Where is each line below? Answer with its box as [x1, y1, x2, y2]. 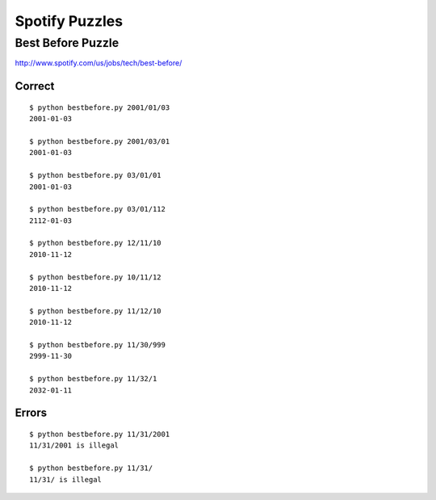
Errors [15, 406, 48, 420]
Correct [15, 79, 55, 93]
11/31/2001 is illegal [29, 441, 119, 450]
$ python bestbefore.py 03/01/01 [29, 170, 161, 180]
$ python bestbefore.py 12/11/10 [29, 238, 161, 248]
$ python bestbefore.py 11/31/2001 [29, 429, 170, 439]
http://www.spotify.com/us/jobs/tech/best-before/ [15, 58, 182, 68]
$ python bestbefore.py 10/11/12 [29, 272, 161, 282]
